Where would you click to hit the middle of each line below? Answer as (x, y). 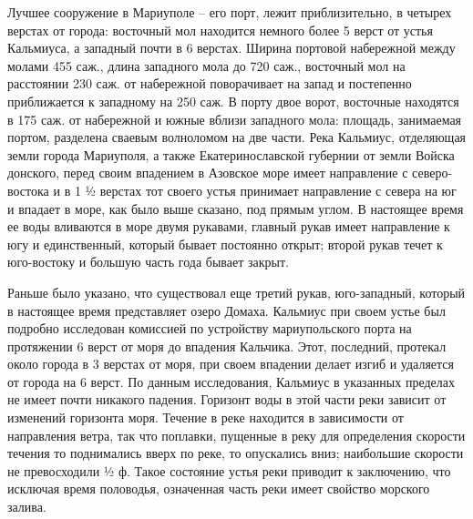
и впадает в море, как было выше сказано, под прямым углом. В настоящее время (236, 208)
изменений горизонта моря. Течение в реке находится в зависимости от (206, 417)
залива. (27, 507)
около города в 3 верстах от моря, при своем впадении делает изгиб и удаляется (231, 364)
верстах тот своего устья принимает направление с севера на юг (278, 190)
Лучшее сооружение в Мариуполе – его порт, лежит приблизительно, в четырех (230, 12)
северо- (432, 173)
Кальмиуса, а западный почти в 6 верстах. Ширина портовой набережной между (231, 48)
